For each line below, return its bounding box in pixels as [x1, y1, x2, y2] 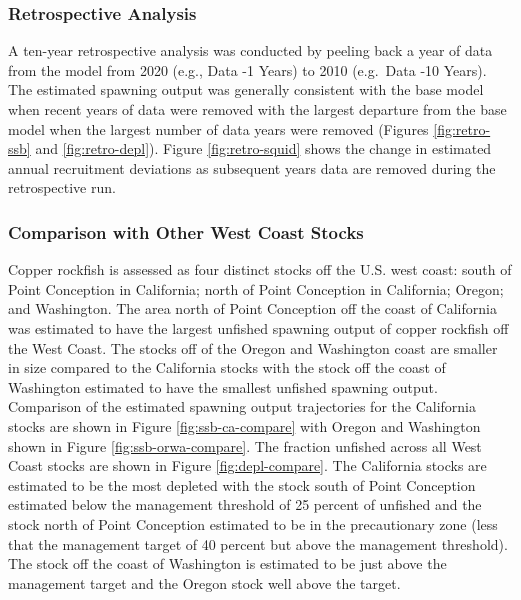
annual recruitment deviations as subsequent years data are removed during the [8, 157, 496, 178]
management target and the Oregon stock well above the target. [8, 572, 401, 593]
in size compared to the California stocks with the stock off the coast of [8, 357, 446, 378]
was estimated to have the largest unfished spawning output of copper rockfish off [8, 317, 509, 338]
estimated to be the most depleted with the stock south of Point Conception [8, 474, 476, 495]
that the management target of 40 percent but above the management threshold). [8, 533, 508, 554]
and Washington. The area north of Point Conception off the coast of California [8, 298, 497, 319]
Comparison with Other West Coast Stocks [8, 219, 364, 244]
